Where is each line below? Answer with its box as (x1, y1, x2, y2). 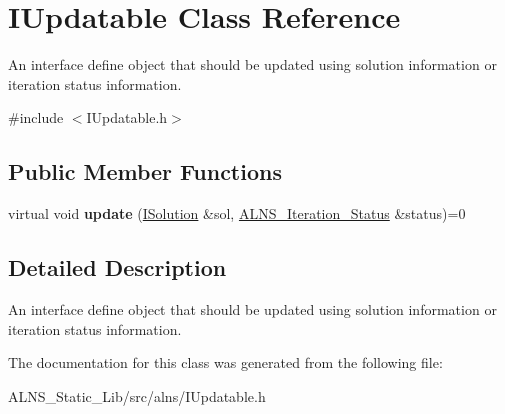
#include (8, 107, 64, 128)
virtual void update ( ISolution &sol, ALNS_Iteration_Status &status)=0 (8, 203, 466, 224)
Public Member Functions (8, 156, 282, 187)
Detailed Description (8, 252, 227, 283)
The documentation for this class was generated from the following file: (8, 352, 443, 373)
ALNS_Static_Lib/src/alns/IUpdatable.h (8, 385, 266, 406)
